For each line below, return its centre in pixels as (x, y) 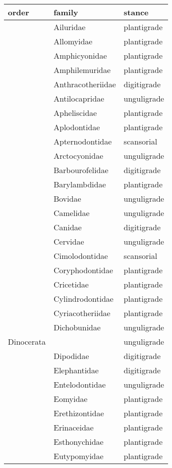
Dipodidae (71, 356)
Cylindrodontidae (84, 299)
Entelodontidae (80, 384)
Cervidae (69, 241)
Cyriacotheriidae (82, 313)
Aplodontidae (77, 127)
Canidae (68, 227)
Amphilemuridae (82, 70)
